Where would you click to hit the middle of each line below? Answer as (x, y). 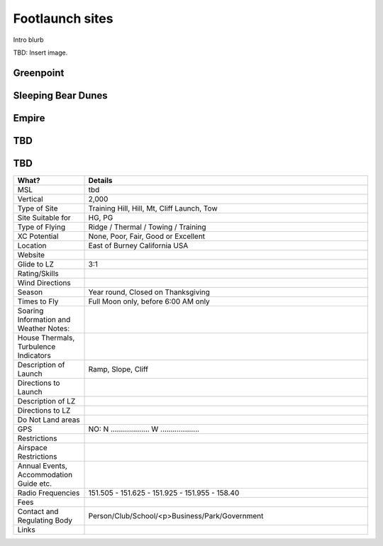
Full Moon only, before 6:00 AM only (149, 301)
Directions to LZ (44, 410)
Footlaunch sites (63, 18)
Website (31, 255)
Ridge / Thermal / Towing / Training (147, 227)
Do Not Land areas (49, 420)
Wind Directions (44, 282)
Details (100, 180)
